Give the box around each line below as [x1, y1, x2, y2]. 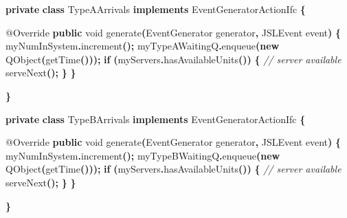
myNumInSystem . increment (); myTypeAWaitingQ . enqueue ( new [5, 39, 280, 53]
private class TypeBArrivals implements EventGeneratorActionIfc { [5, 111, 306, 126]
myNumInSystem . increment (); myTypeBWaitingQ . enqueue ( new [5, 148, 280, 162]
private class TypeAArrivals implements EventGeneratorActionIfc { [5, 2, 306, 16]
